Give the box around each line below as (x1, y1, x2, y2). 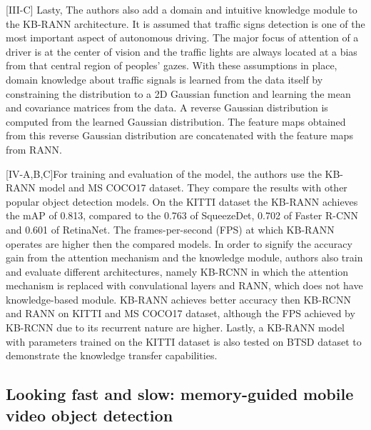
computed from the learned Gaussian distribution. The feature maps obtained (6, 114, 346, 129)
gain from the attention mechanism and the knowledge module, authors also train (6, 250, 363, 265)
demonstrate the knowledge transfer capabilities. (6, 348, 218, 363)
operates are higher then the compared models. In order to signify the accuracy (6, 236, 352, 251)
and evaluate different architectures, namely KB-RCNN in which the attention (6, 264, 349, 279)
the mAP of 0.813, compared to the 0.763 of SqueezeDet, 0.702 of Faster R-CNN (6, 208, 359, 223)
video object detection (6, 404, 173, 426)
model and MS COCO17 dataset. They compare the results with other (39, 180, 347, 195)
